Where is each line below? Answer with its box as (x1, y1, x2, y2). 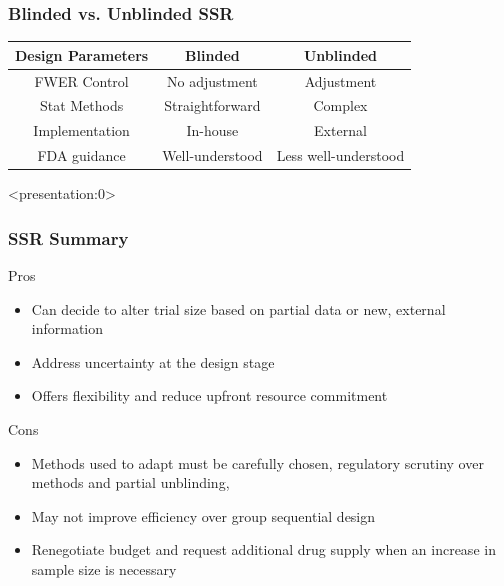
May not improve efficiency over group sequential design (31, 505, 376, 526)
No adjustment (167, 70, 258, 91)
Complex (313, 95, 368, 116)
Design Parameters (15, 44, 149, 65)
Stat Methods (39, 95, 124, 116)
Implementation (33, 120, 130, 141)
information (31, 318, 104, 339)
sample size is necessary (31, 558, 177, 579)
